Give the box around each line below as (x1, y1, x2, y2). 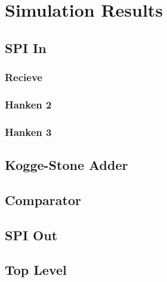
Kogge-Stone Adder (5, 156, 128, 174)
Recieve (5, 70, 42, 85)
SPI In (5, 38, 47, 57)
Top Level (5, 261, 67, 279)
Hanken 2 (5, 97, 52, 111)
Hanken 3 (5, 124, 52, 139)
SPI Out (5, 225, 58, 244)
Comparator (5, 190, 81, 209)
